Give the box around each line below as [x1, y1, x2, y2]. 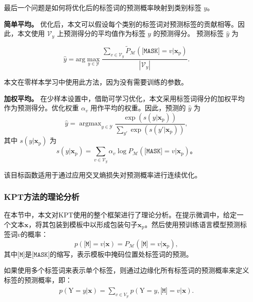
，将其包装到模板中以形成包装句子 [28, 219, 138, 229]
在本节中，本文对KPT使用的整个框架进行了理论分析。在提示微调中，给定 [4, 209, 237, 219]
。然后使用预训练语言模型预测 [145, 219, 240, 229]
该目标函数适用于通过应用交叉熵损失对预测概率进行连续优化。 [4, 170, 201, 180]
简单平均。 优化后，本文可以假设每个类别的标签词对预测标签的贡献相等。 [4, 18, 238, 29]
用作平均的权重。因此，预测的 [90, 103, 186, 113]
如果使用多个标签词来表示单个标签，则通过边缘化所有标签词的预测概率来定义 [4, 265, 249, 275]
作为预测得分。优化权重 [4, 103, 79, 113]
